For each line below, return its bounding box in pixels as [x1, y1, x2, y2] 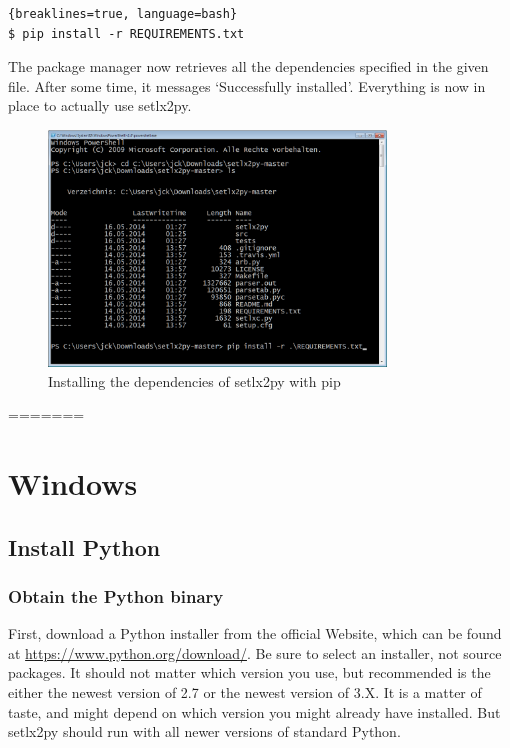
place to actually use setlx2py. [8, 95, 192, 116]
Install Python [8, 531, 161, 562]
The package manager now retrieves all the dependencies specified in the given [8, 56, 489, 77]
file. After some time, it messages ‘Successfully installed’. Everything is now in [8, 75, 486, 96]
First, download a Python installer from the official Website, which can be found [8, 623, 502, 644]
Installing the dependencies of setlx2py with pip [48, 370, 341, 391]
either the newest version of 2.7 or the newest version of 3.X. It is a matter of [8, 682, 482, 703]
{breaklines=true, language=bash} [8, 7, 238, 21]
